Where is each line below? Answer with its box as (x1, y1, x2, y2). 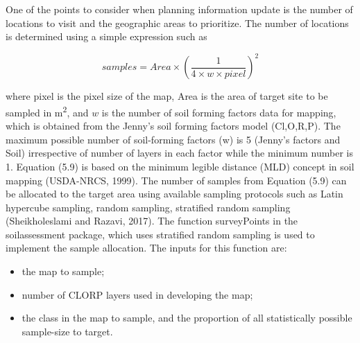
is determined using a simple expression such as (6, 29, 207, 44)
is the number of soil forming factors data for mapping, (101, 105, 336, 119)
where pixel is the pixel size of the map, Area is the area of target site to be (6, 89, 328, 103)
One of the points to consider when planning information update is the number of (6, 2, 353, 16)
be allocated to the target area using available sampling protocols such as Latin (6, 186, 343, 201)
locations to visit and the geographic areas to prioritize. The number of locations (6, 15, 349, 30)
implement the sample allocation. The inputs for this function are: (6, 240, 287, 255)
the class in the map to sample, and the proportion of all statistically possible (22, 310, 352, 325)
